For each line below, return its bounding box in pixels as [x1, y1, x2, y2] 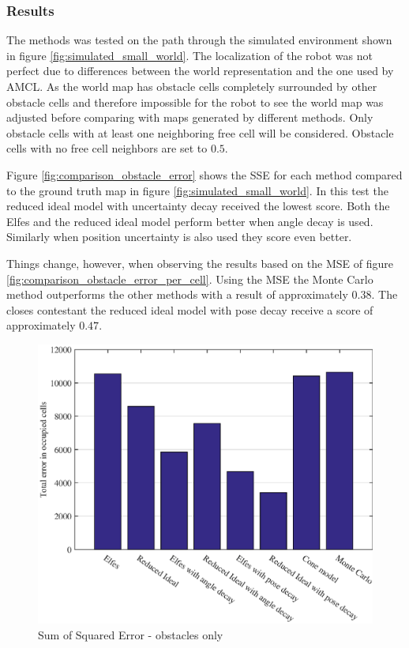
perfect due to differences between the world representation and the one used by [6, 62, 394, 79]
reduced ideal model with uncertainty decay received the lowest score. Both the [6, 198, 390, 214]
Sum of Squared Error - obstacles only [38, 626, 223, 642]
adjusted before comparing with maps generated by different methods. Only [6, 109, 373, 126]
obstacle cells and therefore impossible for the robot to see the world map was [6, 93, 384, 110]
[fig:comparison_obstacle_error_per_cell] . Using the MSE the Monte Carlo [6, 270, 373, 287]
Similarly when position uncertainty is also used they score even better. [6, 228, 352, 245]
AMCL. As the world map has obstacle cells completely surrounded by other [6, 78, 377, 94]
